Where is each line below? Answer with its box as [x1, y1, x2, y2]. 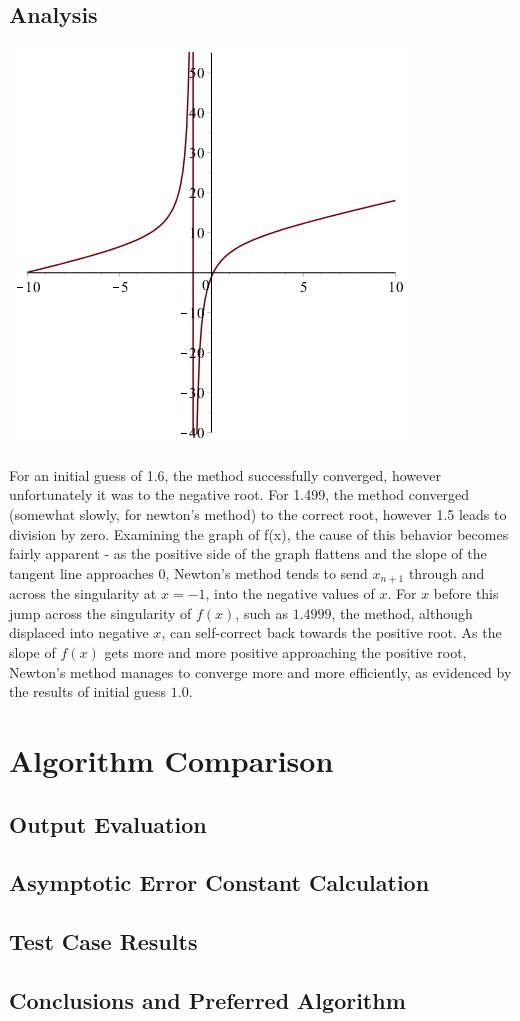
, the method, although [331, 602, 473, 623]
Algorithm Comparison [9, 739, 334, 780]
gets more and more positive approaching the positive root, [104, 642, 467, 662]
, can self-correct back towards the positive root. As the [161, 622, 502, 643]
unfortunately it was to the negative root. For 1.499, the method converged [9, 484, 470, 505]
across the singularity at [9, 583, 157, 604]
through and [408, 562, 485, 583]
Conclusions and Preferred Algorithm [9, 984, 406, 1015]
